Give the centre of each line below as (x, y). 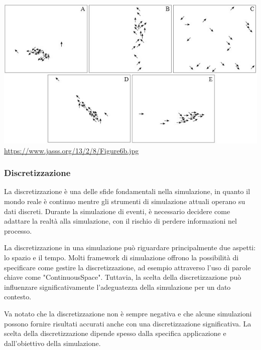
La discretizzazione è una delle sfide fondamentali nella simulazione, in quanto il (127, 191)
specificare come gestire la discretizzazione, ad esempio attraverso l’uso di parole (127, 267)
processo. (18, 230)
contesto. (18, 297)
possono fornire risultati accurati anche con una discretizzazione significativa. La (128, 323)
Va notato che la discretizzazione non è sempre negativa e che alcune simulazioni (128, 313)
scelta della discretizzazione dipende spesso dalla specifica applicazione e (115, 333)
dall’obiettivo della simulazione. (52, 343)
